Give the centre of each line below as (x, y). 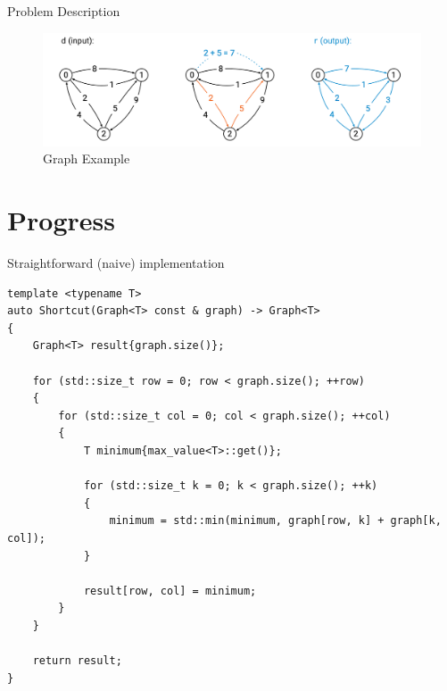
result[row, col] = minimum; (170, 591)
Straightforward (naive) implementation (116, 263)
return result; (77, 661)
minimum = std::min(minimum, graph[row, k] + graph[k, (275, 521)
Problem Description (64, 11)
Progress (61, 220)
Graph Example (87, 158)
